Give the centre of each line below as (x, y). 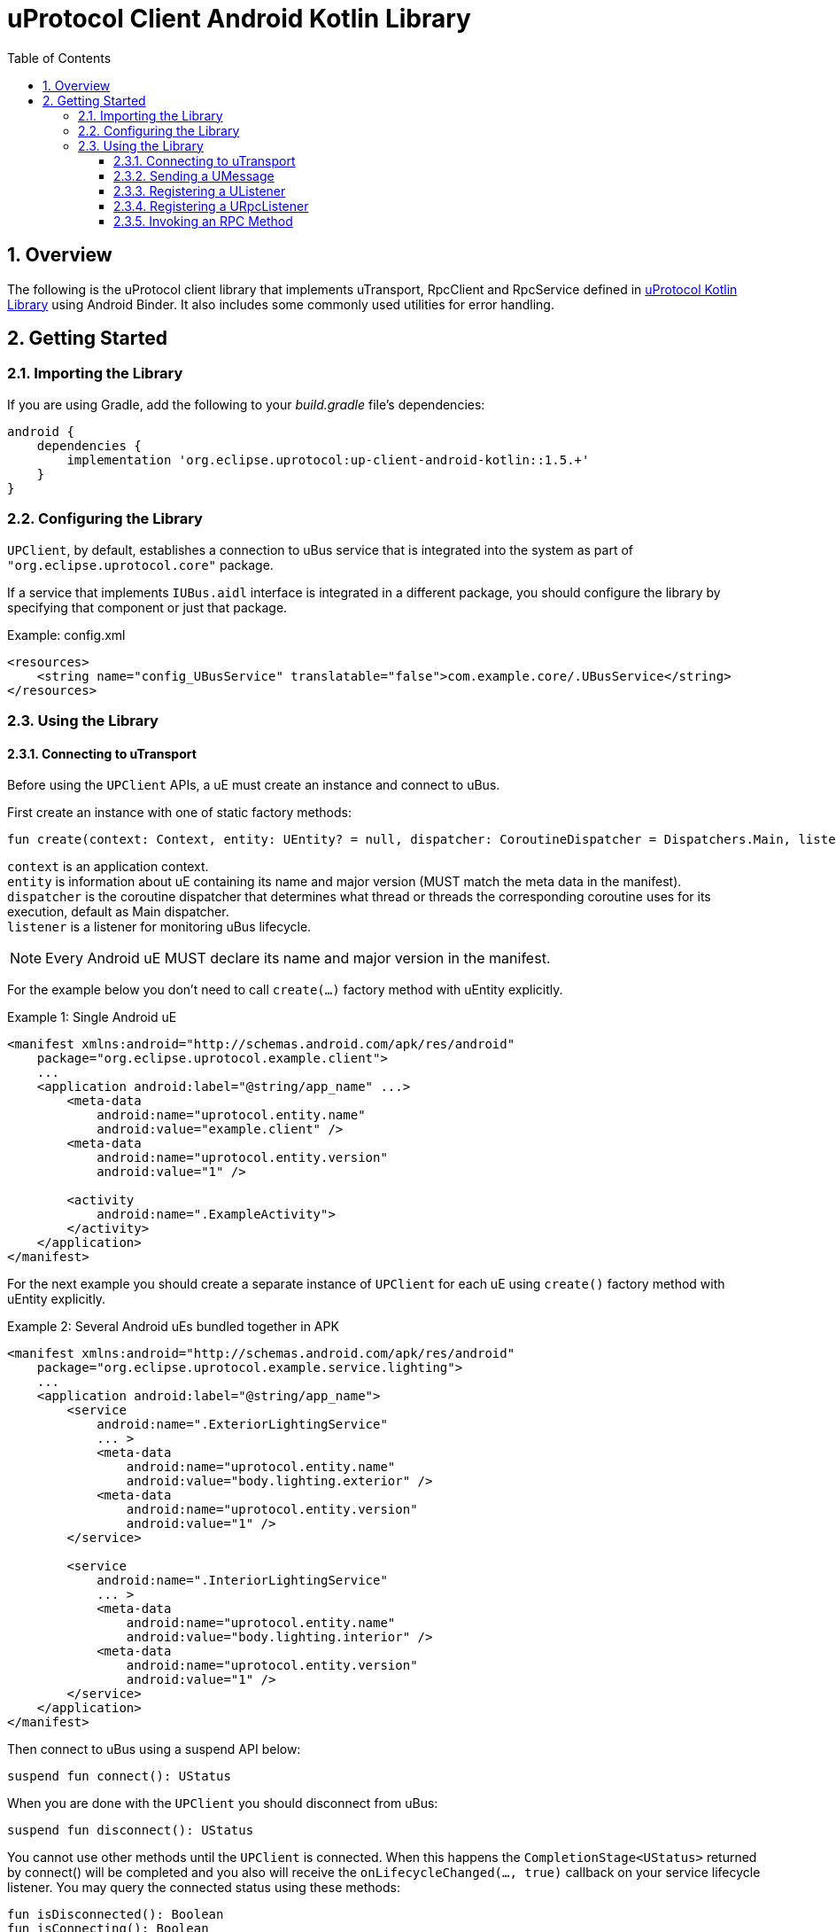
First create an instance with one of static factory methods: (179, 813)
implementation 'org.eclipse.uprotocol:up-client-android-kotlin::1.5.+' (328, 460)
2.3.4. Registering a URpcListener (211, 206)
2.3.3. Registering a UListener (200, 191)
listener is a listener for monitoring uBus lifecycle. (159, 927)
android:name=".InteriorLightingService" (242, 1581)
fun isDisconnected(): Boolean (116, 1915)
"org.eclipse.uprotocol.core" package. (140, 565)
